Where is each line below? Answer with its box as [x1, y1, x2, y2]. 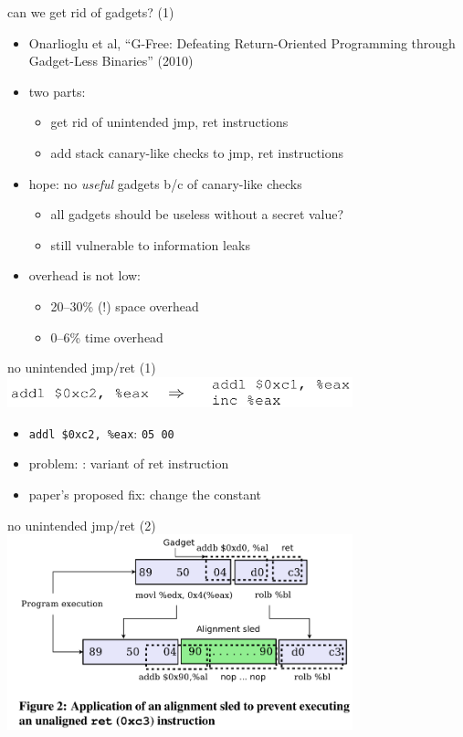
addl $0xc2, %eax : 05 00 [28, 423, 174, 442]
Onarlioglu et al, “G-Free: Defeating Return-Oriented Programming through [28, 33, 456, 52]
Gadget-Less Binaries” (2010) [28, 51, 194, 70]
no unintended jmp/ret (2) [7, 515, 156, 534]
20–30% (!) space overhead [50, 296, 199, 315]
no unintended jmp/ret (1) [7, 358, 156, 377]
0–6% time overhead [50, 327, 163, 346]
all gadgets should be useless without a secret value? [50, 205, 344, 224]
